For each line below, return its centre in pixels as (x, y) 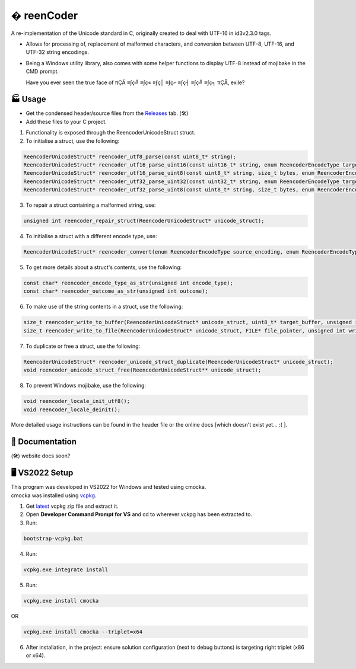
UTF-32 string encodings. (57, 52)
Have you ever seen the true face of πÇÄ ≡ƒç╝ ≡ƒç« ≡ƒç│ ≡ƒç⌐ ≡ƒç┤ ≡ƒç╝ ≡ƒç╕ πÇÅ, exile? (135, 82)
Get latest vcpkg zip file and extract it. (72, 506)
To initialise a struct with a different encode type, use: (91, 236)
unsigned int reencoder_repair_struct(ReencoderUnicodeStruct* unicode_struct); (144, 221)
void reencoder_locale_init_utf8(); (77, 401)
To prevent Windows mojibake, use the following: (86, 386)
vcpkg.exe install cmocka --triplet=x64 (83, 632)
